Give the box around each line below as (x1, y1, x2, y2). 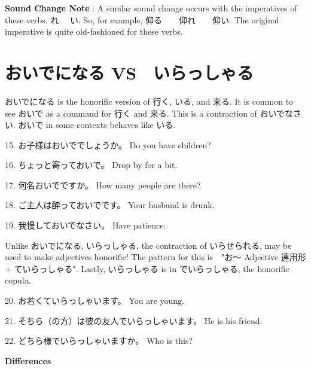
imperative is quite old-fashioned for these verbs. (5, 25, 183, 38)
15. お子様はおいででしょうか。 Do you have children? (5, 138, 211, 151)
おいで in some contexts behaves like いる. (18, 118, 176, 131)
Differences (5, 354, 51, 367)
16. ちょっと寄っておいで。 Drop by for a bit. (5, 158, 178, 171)
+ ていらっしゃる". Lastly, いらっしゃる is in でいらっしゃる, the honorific (5, 262, 289, 275)
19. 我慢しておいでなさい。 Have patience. (5, 219, 166, 231)
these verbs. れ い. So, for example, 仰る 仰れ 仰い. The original (5, 13, 279, 26)
